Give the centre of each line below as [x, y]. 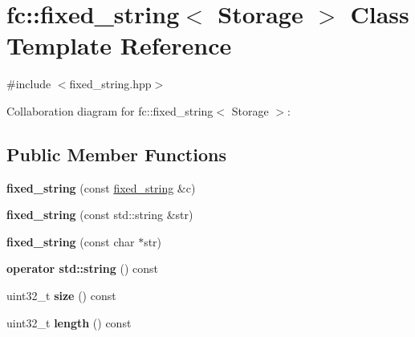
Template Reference [119, 45]
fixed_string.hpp [110, 84]
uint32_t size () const [61, 296]
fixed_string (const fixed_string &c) [101, 187]
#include [29, 84]
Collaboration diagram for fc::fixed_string [110, 110]
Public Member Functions [116, 154]
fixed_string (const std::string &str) [100, 215]
